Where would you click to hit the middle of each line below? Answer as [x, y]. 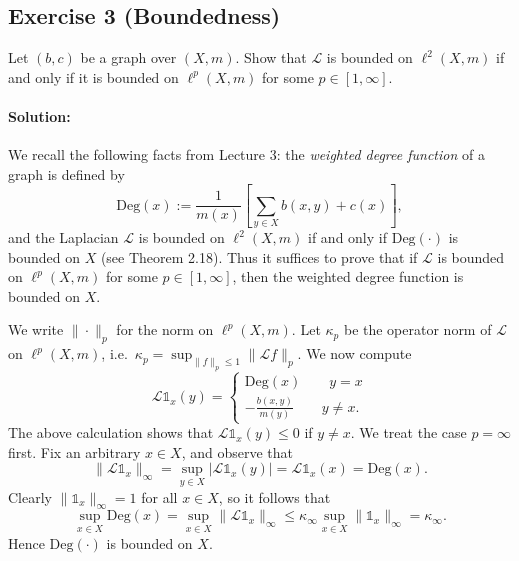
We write [36, 329]
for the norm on [165, 329]
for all [159, 496]
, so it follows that [274, 496]
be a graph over [128, 57]
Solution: [39, 115]
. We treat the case [408, 432]
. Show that [271, 57]
